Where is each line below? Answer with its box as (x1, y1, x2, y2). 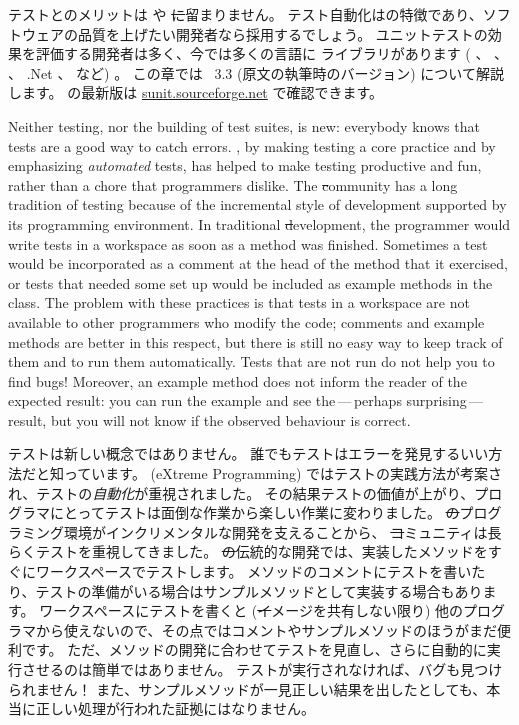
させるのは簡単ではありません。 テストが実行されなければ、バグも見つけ (21, 659, 503, 679)
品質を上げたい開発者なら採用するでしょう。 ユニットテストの (77, 23, 488, 44)
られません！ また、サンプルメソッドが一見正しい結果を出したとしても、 (8, 678, 487, 699)
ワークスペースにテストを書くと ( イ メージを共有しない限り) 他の (39, 600, 464, 621)
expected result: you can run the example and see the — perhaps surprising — (8, 390, 484, 411)
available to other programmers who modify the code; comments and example (8, 311, 485, 332)
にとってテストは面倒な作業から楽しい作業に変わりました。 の (49, 502, 460, 523)
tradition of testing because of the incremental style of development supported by (8, 194, 507, 215)
